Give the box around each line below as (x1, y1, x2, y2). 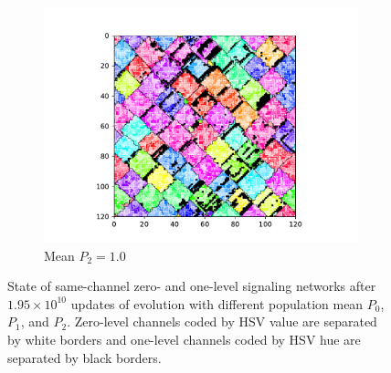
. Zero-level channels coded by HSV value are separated (67, 312, 377, 331)
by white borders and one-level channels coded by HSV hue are (7, 329, 361, 348)
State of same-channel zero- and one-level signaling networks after (7, 276, 376, 295)
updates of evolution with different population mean (70, 294, 364, 313)
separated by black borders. (7, 347, 162, 367)
